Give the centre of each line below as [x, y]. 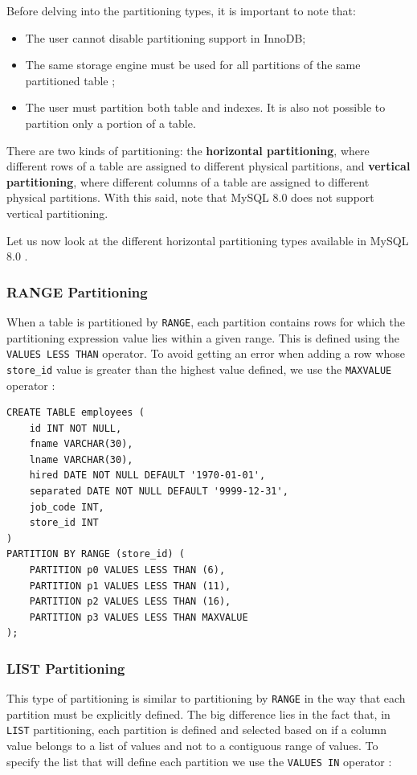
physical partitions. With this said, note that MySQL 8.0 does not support [190, 197]
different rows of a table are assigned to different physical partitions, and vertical [208, 166]
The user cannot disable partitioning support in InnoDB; [166, 37]
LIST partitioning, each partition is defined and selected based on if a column [197, 730]
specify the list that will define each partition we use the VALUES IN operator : [199, 761]
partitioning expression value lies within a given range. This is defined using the [203, 337]
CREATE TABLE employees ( [76, 413]
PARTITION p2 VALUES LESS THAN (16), [130, 602]
